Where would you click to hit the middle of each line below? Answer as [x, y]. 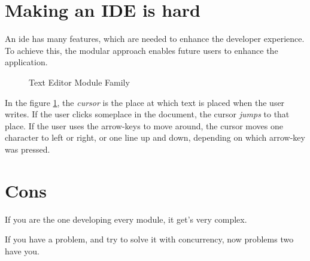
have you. [22, 251]
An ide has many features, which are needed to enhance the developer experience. [155, 39]
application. [26, 62]
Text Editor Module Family [79, 82]
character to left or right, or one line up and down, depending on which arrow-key [155, 137]
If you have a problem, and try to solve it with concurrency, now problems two [149, 239]
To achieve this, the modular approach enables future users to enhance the [142, 50]
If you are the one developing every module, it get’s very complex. [126, 219]
